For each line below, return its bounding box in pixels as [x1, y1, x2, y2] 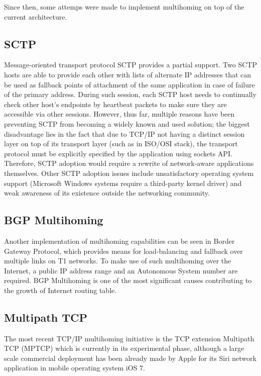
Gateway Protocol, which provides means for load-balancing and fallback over [4, 245, 243, 256]
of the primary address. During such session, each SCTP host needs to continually [4, 89, 256, 100]
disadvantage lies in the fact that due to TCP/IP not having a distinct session [4, 128, 245, 139]
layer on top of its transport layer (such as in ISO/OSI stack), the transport [4, 138, 238, 149]
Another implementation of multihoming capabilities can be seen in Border [4, 235, 235, 246]
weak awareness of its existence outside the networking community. [4, 187, 210, 198]
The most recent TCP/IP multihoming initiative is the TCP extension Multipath [4, 333, 254, 343]
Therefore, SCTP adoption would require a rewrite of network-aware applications [4, 158, 254, 168]
